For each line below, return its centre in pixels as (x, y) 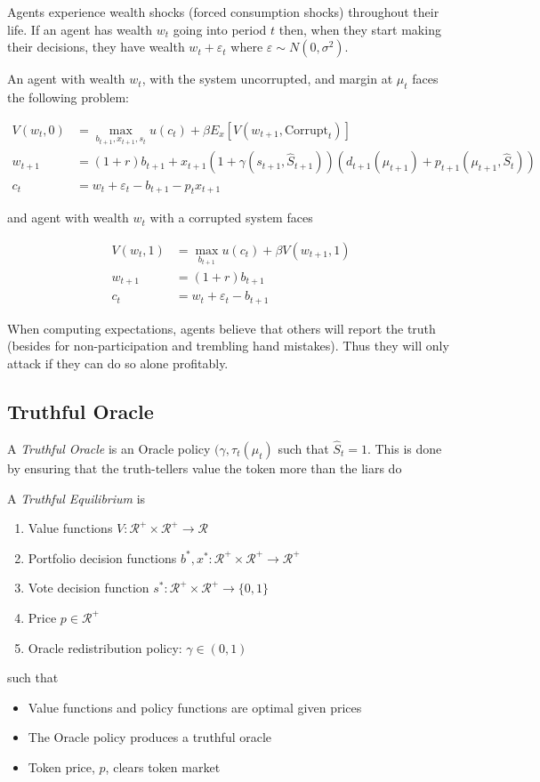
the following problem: (68, 97)
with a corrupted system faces (231, 218)
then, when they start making (360, 29)
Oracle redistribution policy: (105, 647)
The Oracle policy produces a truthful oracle (150, 737)
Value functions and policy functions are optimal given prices (195, 707)
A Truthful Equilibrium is (77, 498)
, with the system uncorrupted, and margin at (267, 79)
